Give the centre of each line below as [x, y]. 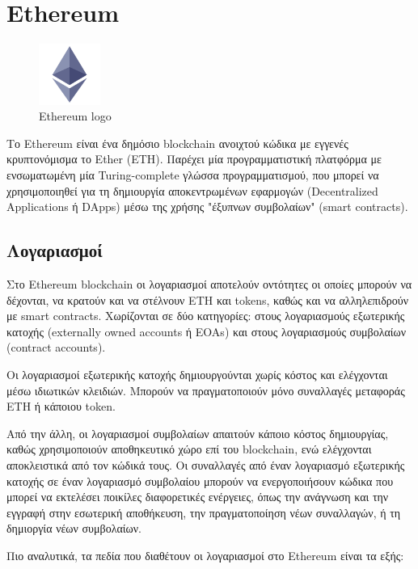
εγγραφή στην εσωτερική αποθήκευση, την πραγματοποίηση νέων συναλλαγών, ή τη [204, 512]
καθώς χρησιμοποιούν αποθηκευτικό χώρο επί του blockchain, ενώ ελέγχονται [189, 449]
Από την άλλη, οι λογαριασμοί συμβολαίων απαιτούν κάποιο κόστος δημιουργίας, [198, 433]
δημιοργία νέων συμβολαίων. [74, 528]
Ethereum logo [75, 116]
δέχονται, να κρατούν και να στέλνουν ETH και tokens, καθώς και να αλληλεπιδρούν [207, 299]
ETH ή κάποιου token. [61, 406]
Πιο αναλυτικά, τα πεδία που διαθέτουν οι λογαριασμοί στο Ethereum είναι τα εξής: [205, 555]
